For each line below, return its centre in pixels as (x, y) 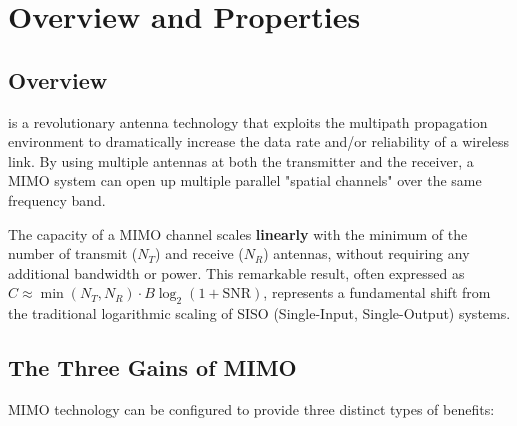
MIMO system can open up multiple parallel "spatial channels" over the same (245, 180)
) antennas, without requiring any (366, 253)
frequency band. (57, 199)
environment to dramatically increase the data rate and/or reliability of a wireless (259, 141)
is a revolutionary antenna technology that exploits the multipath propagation (248, 121)
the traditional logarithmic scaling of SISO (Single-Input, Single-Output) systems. (259, 313)
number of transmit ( (73, 253)
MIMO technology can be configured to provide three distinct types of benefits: (251, 408)
